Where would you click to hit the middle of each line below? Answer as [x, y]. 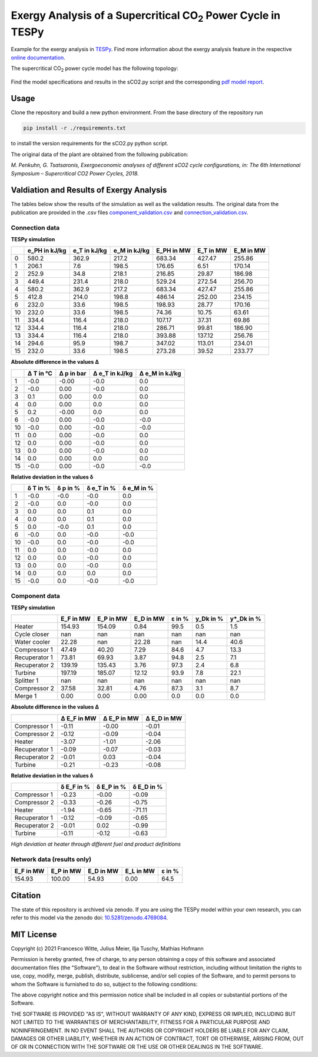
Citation [26, 895]
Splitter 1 [26, 681]
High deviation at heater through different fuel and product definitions [96, 844]
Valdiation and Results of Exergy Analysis [89, 190]
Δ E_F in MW [79, 718]
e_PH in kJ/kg [47, 251]
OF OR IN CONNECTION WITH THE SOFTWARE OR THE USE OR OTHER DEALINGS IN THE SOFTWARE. [137, 1047]
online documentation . [38, 57]
